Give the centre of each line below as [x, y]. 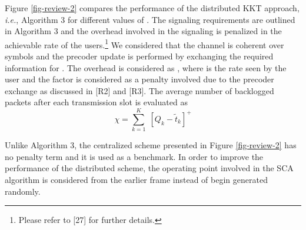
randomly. [23, 191]
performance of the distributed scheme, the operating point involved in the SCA [149, 168]
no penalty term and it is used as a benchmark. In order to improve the [134, 156]
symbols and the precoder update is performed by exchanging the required [139, 56]
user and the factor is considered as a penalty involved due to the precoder [139, 79]
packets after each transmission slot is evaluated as [96, 102]
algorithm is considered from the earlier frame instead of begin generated [136, 179]
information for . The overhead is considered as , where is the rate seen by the [146, 67]
